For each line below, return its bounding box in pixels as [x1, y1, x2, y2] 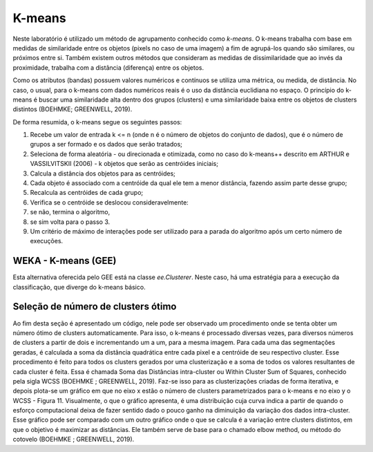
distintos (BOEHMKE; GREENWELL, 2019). [12, 105, 133, 113]
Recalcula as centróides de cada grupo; [30, 189, 144, 197]
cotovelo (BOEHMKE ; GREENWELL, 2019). [12, 435, 135, 444]
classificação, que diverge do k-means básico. [12, 283, 146, 291]
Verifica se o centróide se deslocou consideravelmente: [30, 198, 189, 207]
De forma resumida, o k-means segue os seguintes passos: [12, 117, 182, 126]
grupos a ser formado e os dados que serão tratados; [30, 140, 182, 149]
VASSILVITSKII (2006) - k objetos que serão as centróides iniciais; [30, 160, 219, 168]
